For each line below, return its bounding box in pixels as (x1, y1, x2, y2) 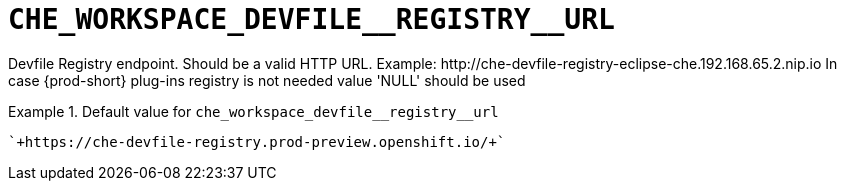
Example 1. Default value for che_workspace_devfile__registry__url (8, 102, 499, 120)
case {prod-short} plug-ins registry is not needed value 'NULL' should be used (8, 71, 526, 89)
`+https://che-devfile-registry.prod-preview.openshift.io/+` (8, 133, 506, 150)
